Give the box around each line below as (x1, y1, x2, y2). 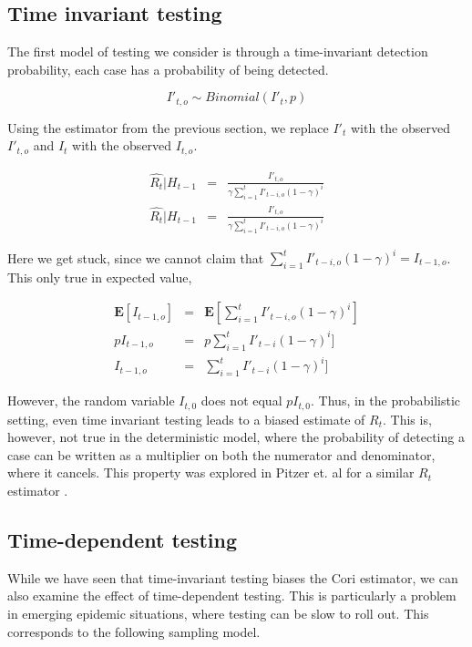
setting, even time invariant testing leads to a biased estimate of (7, 409, 365, 428)
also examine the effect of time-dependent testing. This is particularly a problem (7, 586, 457, 605)
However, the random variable (7, 391, 175, 410)
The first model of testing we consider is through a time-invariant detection (7, 42, 428, 61)
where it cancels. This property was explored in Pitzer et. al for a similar (7, 463, 415, 482)
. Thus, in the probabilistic (311, 391, 460, 410)
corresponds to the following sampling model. (7, 621, 261, 641)
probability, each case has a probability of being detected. (7, 59, 329, 78)
